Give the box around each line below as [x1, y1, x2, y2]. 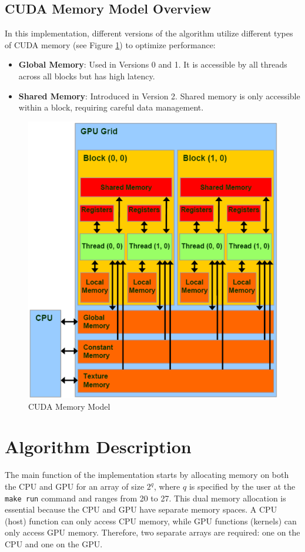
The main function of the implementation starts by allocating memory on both [5, 469, 289, 481]
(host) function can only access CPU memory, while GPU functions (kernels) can [5, 514, 297, 527]
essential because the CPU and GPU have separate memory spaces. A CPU [5, 503, 277, 516]
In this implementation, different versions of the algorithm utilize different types [5, 27, 293, 39]
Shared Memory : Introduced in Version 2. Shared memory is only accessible [18, 89, 300, 102]
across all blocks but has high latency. [18, 69, 155, 82]
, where [153, 480, 180, 492]
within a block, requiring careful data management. [18, 101, 204, 113]
